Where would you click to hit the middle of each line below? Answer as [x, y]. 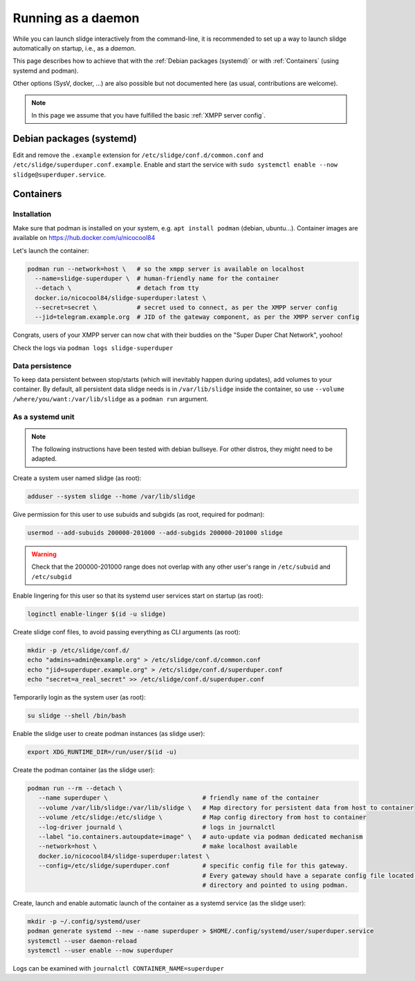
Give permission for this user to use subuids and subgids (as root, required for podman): [139, 514]
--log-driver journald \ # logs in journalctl [157, 827]
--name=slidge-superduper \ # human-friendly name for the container [157, 278]
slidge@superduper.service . [59, 174]
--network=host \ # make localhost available [168, 846]
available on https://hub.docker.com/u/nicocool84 [84, 238]
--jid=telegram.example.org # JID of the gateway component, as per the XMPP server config [197, 317]
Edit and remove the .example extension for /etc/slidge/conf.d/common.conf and [138, 155]
